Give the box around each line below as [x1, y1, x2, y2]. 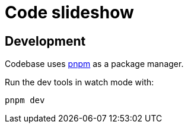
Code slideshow [5, 2, 134, 23]
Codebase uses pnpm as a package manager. [5, 59, 184, 69]
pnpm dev [5, 95, 45, 105]
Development [5, 33, 86, 49]
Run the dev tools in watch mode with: [5, 77, 154, 88]
